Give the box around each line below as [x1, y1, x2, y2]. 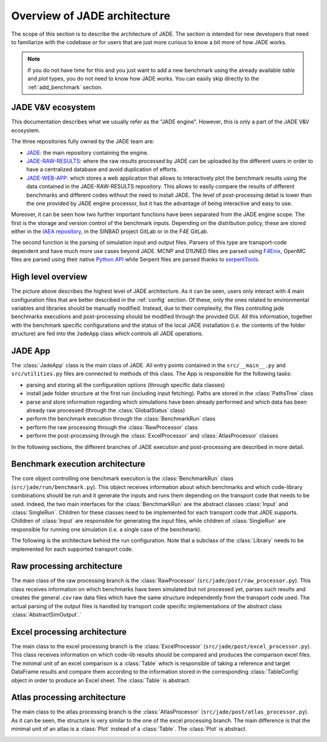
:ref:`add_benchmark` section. [27, 84, 103, 91]
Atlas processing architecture [11, 692, 127, 703]
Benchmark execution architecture [11, 459, 145, 469]
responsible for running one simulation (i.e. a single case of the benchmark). [11, 525, 202, 533]
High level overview [11, 272, 88, 282]
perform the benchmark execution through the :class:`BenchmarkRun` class [26, 415, 216, 422]
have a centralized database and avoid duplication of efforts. [26, 166, 178, 173]
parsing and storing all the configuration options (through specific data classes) [26, 381, 225, 389]
